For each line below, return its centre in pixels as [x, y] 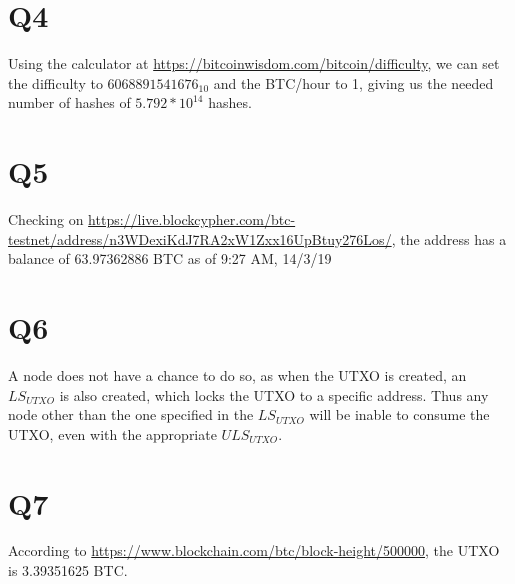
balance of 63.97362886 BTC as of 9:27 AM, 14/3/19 [170, 258]
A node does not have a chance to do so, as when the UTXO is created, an [237, 374]
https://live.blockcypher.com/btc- [192, 219]
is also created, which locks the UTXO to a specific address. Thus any [274, 394]
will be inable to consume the [399, 414]
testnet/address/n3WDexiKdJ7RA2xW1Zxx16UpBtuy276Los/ [200, 238]
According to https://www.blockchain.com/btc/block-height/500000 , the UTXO [254, 550]
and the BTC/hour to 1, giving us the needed [353, 82]
